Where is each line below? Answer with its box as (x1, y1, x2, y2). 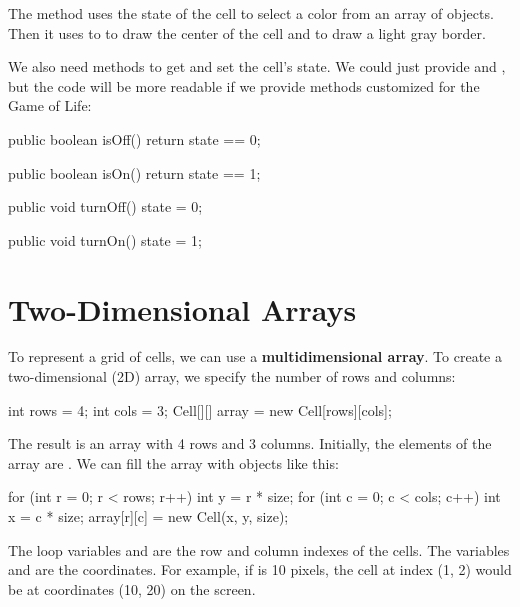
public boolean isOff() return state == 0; (8, 128, 261, 149)
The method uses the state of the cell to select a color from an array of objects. (8, 3, 494, 23)
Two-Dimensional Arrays (8, 288, 357, 329)
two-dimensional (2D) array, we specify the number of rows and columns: (8, 366, 456, 387)
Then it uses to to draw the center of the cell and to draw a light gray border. (8, 22, 486, 43)
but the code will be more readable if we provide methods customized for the (8, 75, 480, 96)
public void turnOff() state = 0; (8, 196, 203, 217)
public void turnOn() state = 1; (8, 229, 202, 250)
